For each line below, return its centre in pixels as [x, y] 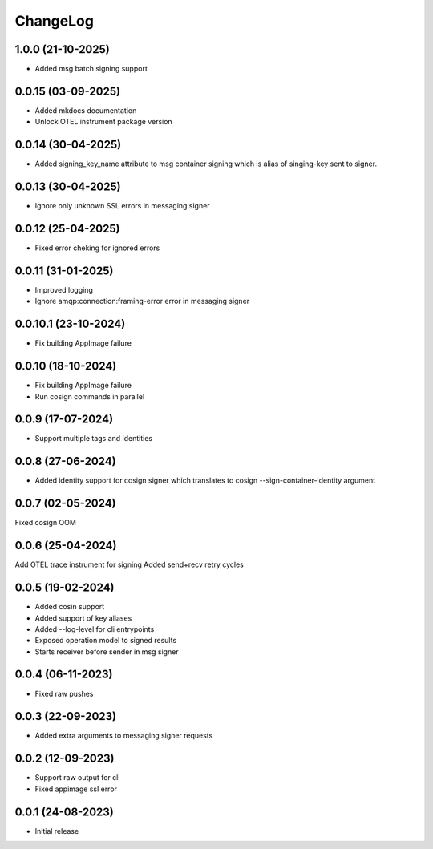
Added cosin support [70, 607]
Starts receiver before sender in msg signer [107, 651]
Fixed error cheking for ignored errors [97, 248]
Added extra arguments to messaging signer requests [124, 736]
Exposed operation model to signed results [106, 641]
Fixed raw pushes [64, 693]
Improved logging [64, 289]
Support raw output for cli [77, 778]
